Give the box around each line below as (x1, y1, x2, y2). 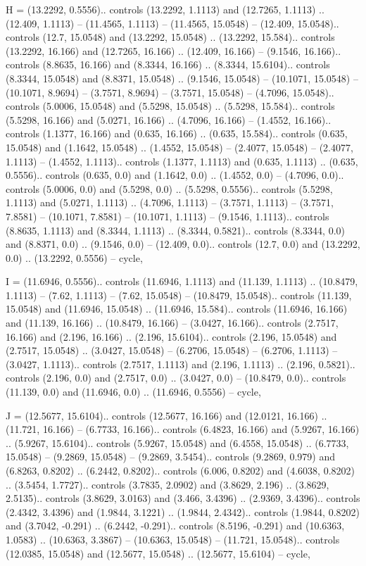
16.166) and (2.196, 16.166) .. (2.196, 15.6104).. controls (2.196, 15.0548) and (6, 329, 337, 344)
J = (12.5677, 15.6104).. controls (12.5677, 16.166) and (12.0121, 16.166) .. (6, 408, 327, 422)
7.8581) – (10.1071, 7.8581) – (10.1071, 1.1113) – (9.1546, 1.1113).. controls (6, 208, 329, 223)
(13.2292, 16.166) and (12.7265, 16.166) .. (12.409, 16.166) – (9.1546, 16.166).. (6, 43, 341, 58)
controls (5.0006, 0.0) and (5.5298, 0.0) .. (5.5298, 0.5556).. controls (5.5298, (6, 181, 333, 196)
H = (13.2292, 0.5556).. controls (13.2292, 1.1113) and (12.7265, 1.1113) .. (6, 2, 324, 16)
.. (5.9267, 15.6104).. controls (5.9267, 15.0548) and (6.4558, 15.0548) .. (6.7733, (6, 435, 349, 450)
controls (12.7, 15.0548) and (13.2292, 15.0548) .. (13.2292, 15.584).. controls (6, 30, 335, 44)
